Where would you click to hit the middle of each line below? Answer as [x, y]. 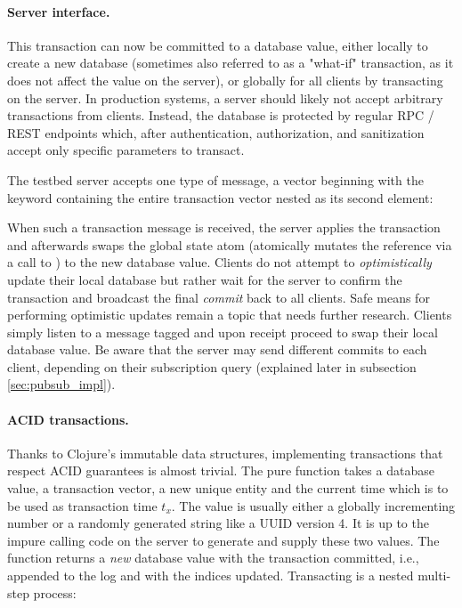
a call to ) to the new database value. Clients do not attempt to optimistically [219, 262]
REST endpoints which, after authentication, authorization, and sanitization [216, 132]
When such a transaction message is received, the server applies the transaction [224, 227]
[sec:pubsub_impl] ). [61, 384]
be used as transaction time [82, 505]
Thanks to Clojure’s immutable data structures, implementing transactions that [225, 453]
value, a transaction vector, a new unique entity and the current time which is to [228, 488]
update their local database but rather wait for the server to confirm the [205, 279]
